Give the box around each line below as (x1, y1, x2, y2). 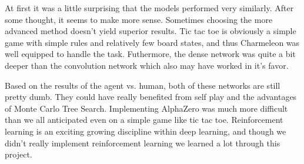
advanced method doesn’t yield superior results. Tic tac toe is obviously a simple (5, 25, 296, 37)
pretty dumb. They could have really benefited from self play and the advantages (5, 91, 297, 103)
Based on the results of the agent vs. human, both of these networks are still (5, 79, 280, 91)
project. (5, 148, 32, 160)
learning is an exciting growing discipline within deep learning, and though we (5, 125, 286, 137)
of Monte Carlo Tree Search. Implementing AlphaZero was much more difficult (5, 102, 288, 114)
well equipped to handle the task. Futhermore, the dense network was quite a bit (5, 48, 296, 60)
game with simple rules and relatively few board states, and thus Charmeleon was (5, 36, 300, 48)
